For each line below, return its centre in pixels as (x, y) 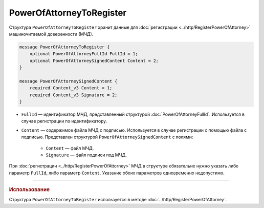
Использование (29, 189)
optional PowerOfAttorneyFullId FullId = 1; (84, 54)
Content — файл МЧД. (70, 148)
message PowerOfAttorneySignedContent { (68, 81)
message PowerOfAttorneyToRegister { (65, 47)
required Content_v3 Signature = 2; (73, 95)
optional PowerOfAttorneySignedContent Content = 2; (94, 61)
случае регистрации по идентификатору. (64, 121)
